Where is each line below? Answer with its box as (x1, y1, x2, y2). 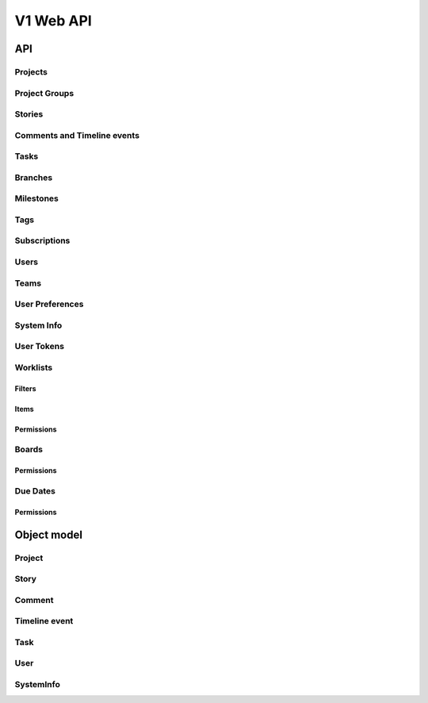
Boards (14, 444, 44, 455)
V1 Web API (14, 12, 93, 29)
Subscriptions (14, 235, 71, 246)
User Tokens (14, 341, 65, 352)
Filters (14, 383, 36, 393)
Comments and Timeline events (14, 129, 140, 140)
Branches (14, 171, 53, 182)
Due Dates (14, 485, 55, 496)
